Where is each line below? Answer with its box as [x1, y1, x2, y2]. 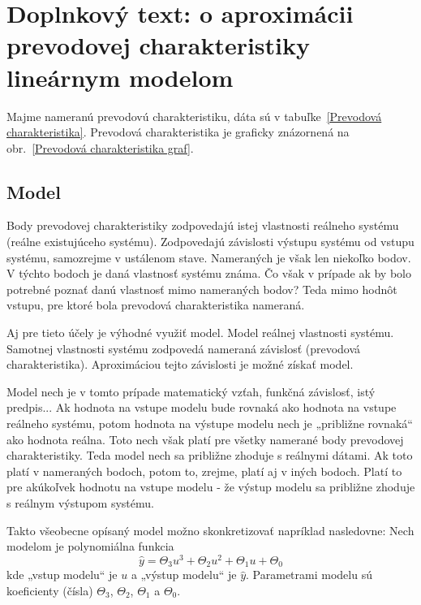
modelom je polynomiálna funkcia [6, 538, 174, 555]
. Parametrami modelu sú [246, 566, 372, 583]
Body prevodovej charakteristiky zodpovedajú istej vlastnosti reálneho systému [6, 217, 399, 234]
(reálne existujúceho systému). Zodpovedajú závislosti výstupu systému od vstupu [6, 233, 415, 250]
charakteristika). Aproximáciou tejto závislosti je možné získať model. [6, 356, 354, 373]
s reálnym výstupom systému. [6, 494, 154, 511]
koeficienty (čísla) [6, 581, 93, 599]
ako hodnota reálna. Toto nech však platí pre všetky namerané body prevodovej [6, 430, 404, 447]
